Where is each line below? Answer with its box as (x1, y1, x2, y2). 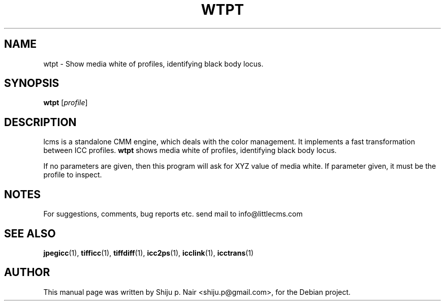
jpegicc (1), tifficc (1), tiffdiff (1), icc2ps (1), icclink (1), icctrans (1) (43, 248, 254, 257)
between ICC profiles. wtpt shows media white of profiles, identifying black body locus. (43, 146, 337, 155)
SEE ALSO (4, 227, 56, 240)
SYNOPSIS (4, 77, 59, 90)
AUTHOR (4, 266, 50, 279)
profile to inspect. (43, 170, 102, 179)
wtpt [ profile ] (43, 98, 88, 107)
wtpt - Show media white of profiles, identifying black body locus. (43, 59, 264, 68)
